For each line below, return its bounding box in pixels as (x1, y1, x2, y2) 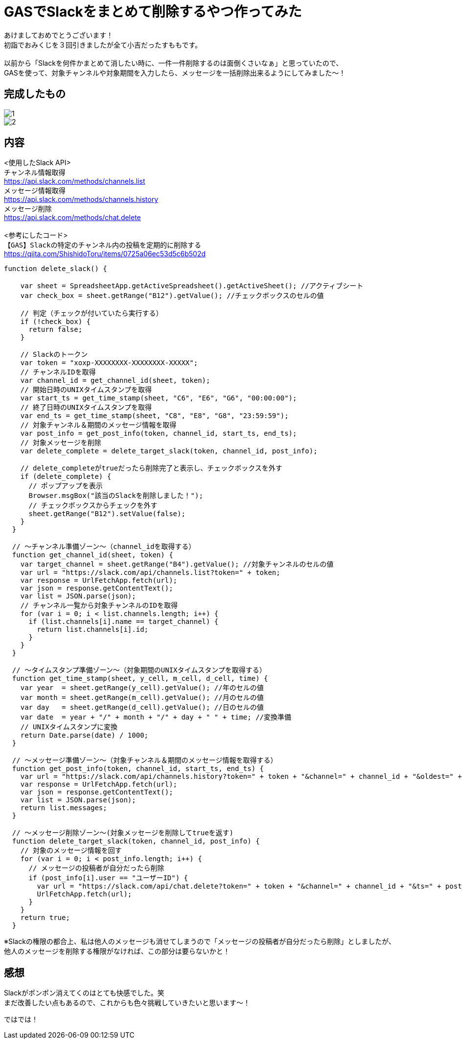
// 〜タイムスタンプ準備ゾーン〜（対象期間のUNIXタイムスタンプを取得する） (12, 666, 266, 674)
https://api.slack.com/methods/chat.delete (4, 213, 141, 222)
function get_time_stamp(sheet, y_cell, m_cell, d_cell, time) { (12, 674, 268, 683)
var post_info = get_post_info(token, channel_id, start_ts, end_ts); (20, 429, 297, 438)
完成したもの (4, 88, 66, 100)
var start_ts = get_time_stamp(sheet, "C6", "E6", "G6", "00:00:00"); (20, 394, 297, 402)
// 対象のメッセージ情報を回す (20, 846, 122, 855)
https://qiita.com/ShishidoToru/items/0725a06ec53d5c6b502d (4, 249, 206, 258)
